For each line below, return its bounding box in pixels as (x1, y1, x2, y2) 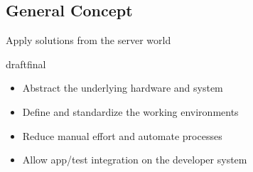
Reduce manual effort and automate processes (22, 128, 222, 143)
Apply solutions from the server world (6, 33, 171, 48)
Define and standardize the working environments (22, 104, 239, 119)
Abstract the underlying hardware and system (22, 80, 223, 95)
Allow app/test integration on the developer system (22, 152, 247, 167)
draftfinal (6, 56, 46, 71)
